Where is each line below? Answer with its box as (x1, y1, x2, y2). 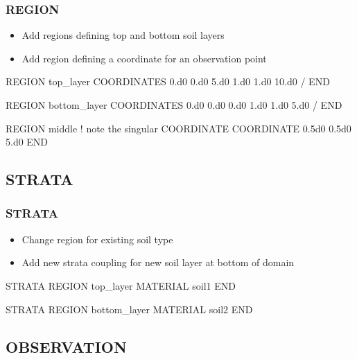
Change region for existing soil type (21, 231, 173, 246)
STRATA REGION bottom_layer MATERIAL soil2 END (6, 301, 253, 316)
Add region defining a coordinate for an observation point (21, 51, 267, 65)
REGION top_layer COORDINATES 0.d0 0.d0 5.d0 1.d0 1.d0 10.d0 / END (6, 74, 330, 89)
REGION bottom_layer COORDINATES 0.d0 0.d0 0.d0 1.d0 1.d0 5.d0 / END (6, 98, 342, 112)
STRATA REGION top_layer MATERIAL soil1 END (6, 278, 236, 292)
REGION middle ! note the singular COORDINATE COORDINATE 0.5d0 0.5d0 (6, 121, 351, 135)
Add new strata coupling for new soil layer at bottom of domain (21, 255, 295, 270)
